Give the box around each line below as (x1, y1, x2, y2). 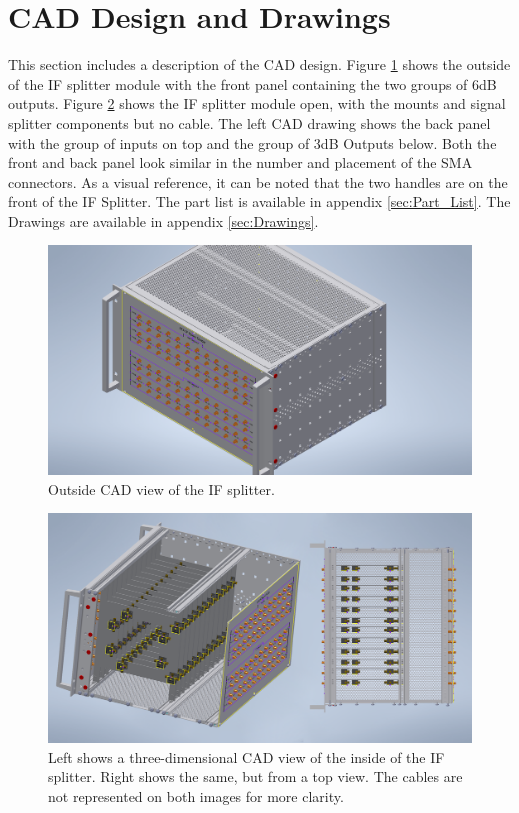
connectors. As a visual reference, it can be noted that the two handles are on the (8, 171, 508, 192)
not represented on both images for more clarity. (48, 786, 344, 807)
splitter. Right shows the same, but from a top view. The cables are (48, 766, 463, 787)
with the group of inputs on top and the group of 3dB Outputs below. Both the (8, 132, 497, 153)
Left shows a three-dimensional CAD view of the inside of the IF (48, 746, 445, 767)
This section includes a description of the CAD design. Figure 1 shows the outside (8, 54, 511, 75)
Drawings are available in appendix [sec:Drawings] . (8, 210, 319, 231)
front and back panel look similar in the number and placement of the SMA (8, 152, 473, 173)
